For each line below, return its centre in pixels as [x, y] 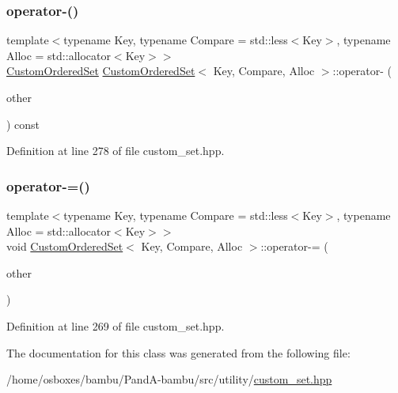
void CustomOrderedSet [65, 246]
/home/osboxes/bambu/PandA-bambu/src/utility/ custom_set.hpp [169, 379]
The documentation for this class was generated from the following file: [178, 352]
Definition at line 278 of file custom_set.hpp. [116, 151]
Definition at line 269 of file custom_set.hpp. [116, 325]
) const [23, 124]
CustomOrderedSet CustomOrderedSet [101, 71]
